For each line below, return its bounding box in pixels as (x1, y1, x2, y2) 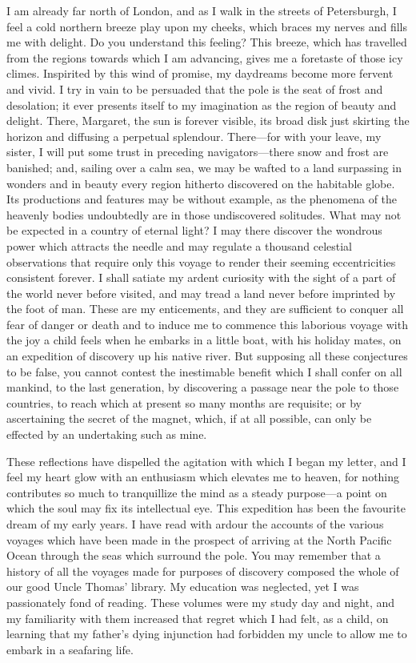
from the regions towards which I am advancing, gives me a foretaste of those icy (6, 49, 403, 66)
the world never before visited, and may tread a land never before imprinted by (6, 284, 396, 301)
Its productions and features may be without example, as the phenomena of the (6, 191, 398, 207)
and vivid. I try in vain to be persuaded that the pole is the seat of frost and (6, 80, 383, 97)
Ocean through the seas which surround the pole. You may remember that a (6, 547, 381, 564)
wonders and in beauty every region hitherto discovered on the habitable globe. (6, 175, 395, 191)
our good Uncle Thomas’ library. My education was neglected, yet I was (6, 578, 359, 595)
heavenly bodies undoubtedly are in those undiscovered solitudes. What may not (6, 206, 402, 223)
